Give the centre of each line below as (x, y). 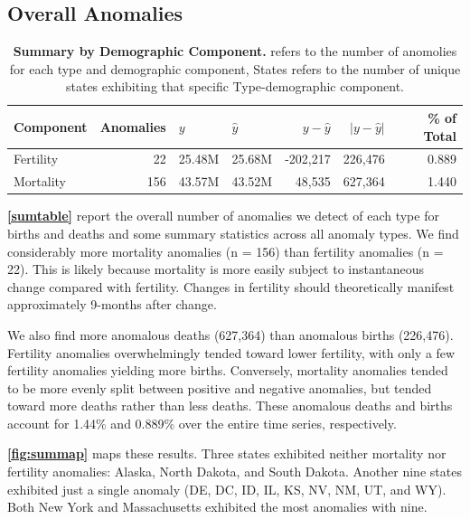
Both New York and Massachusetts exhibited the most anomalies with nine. (217, 507)
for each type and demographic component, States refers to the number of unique (235, 68)
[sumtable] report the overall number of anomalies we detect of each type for (223, 216)
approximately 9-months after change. (112, 304)
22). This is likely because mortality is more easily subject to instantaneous (216, 269)
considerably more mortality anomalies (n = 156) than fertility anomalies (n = (226, 251)
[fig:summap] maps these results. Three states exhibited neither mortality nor (227, 453)
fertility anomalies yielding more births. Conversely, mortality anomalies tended (228, 370)
